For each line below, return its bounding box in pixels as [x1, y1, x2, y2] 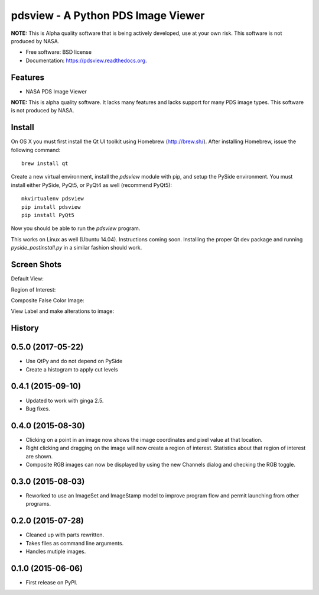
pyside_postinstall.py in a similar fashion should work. [11, 244, 142, 251]
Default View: [11, 275, 44, 282]
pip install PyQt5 [21, 212, 75, 219]
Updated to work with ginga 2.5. [25, 397, 104, 404]
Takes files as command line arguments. [25, 539, 124, 547]
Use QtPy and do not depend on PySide [25, 358, 123, 365]
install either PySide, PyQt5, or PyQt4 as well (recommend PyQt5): [11, 181, 172, 189]
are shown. [25, 452, 53, 460]
